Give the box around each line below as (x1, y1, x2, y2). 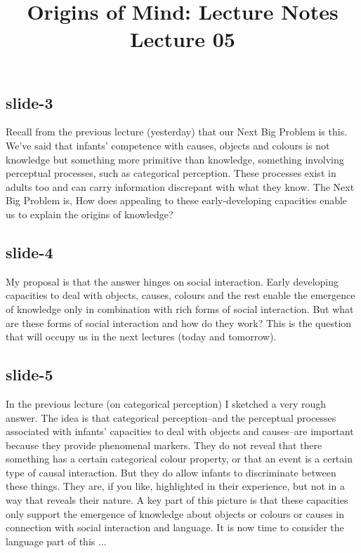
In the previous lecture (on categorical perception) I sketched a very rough (6, 396, 327, 411)
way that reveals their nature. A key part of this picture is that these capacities (6, 493, 348, 507)
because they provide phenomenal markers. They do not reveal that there (6, 437, 322, 452)
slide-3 (6, 91, 53, 113)
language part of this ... (6, 533, 107, 548)
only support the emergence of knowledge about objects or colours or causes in (6, 506, 345, 521)
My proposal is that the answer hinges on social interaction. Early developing (6, 274, 339, 288)
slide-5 (6, 364, 53, 385)
